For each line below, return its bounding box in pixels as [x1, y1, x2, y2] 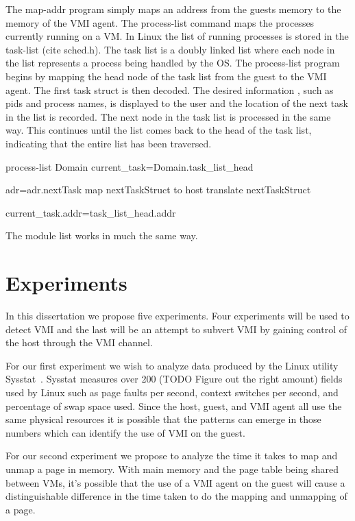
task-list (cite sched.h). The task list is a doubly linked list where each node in [5, 42, 335, 56]
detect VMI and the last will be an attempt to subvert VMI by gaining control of [5, 322, 347, 336]
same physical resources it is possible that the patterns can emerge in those [5, 412, 321, 426]
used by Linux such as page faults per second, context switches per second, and [5, 385, 339, 399]
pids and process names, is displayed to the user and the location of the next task [5, 96, 349, 110]
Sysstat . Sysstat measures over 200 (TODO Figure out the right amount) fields [5, 372, 343, 386]
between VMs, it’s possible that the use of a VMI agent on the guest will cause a [5, 475, 345, 489]
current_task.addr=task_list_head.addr [5, 205, 176, 219]
